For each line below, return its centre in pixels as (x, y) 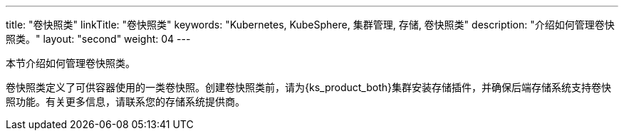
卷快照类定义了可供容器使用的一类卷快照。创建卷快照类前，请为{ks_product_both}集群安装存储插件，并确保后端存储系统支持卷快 (308, 87)
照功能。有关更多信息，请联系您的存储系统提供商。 (125, 101)
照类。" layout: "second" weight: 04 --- (98, 39)
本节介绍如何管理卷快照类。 (71, 63)
